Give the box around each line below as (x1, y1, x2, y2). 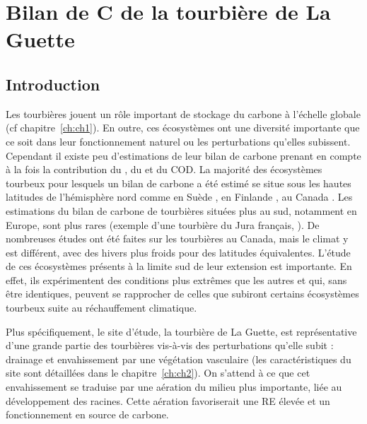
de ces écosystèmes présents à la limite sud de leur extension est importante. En (6, 259, 352, 273)
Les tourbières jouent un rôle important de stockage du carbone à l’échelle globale (6, 106, 361, 121)
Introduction (6, 73, 100, 95)
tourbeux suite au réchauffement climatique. (6, 300, 197, 315)
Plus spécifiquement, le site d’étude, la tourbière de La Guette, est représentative (6, 324, 357, 338)
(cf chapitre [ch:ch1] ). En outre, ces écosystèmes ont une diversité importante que (6, 120, 360, 135)
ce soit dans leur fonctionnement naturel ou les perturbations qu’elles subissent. (6, 134, 351, 148)
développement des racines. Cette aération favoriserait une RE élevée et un (6, 393, 330, 408)
